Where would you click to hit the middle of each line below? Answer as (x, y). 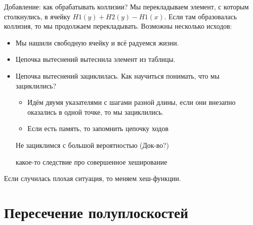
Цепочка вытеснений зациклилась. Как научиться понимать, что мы (118, 75)
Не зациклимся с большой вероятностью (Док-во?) (92, 145)
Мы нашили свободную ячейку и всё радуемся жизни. (97, 42)
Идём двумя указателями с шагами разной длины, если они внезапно (131, 102)
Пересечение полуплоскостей (96, 212)
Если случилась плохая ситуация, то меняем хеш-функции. (93, 178)
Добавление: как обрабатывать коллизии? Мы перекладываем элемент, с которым (126, 6)
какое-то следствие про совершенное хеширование (91, 161)
